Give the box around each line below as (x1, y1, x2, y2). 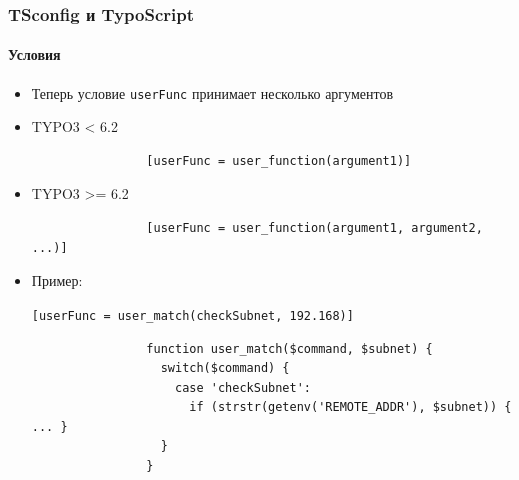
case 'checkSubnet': (174, 380, 312, 395)
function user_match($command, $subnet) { (146, 341, 433, 356)
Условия (8, 44, 61, 65)
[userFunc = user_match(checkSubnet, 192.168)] (31, 308, 354, 323)
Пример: (31, 270, 83, 291)
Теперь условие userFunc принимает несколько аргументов (31, 82, 394, 103)
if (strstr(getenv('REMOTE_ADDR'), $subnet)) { (189, 400, 512, 415)
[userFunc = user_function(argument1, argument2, (146, 221, 483, 236)
